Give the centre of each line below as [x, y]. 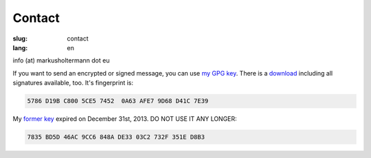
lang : [20, 47]
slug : [20, 38]
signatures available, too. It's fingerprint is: [73, 83]
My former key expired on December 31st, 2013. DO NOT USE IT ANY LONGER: [125, 119]
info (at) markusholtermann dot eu [61, 60]
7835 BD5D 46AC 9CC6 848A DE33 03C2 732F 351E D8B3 [116, 137]
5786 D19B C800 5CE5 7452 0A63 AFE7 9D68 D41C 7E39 [118, 101]
